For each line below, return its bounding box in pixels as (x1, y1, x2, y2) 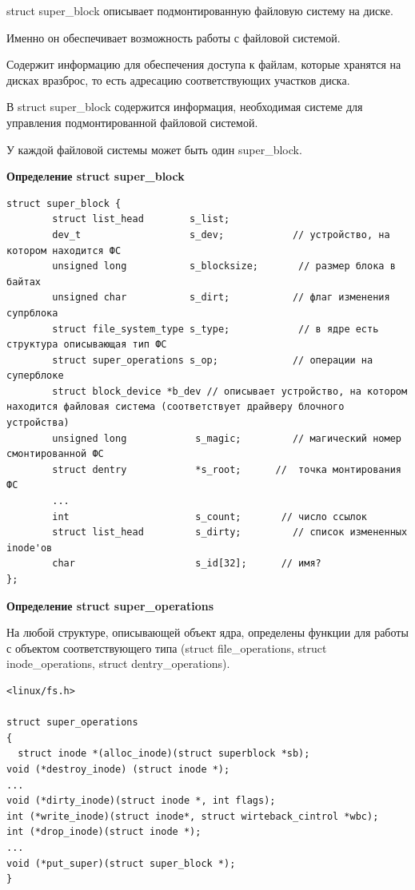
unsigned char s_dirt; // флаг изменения (52, 292, 390, 304)
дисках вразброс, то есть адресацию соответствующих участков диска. (6, 71, 350, 88)
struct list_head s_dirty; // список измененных (52, 526, 408, 538)
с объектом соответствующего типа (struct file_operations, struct (6, 639, 327, 656)
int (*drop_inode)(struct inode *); (6, 826, 202, 838)
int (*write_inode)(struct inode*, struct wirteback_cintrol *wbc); (6, 810, 379, 822)
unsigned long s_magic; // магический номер (52, 432, 401, 444)
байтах (6, 276, 41, 288)
